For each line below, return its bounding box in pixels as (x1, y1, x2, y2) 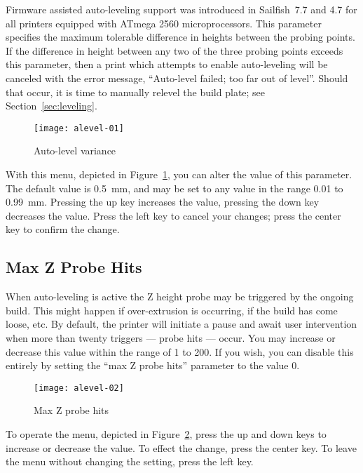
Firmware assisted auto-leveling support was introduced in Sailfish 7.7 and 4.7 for (6, 2, 357, 16)
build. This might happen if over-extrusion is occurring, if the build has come (6, 302, 338, 317)
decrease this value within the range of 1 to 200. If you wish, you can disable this (6, 344, 354, 359)
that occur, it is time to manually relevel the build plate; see (6, 84, 266, 99)
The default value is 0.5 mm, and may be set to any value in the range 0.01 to (6, 180, 343, 195)
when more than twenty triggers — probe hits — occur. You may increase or (6, 330, 336, 345)
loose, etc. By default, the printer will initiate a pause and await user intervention (6, 317, 357, 331)
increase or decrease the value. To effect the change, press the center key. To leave (6, 440, 357, 455)
